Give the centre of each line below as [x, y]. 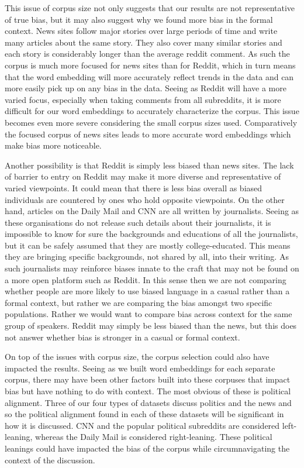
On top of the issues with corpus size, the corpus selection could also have [137, 357]
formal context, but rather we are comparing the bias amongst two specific [139, 302]
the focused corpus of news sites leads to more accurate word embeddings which [148, 134]
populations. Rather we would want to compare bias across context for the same [148, 314]
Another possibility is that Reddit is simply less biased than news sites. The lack [149, 165]
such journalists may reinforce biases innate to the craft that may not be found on [152, 268]
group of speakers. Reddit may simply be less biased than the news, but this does [151, 326]
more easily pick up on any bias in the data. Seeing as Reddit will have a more [146, 88]
